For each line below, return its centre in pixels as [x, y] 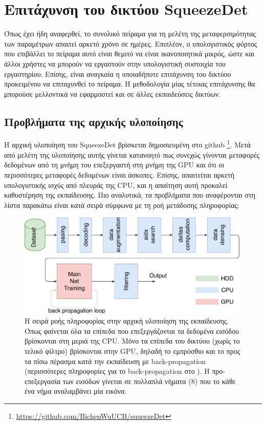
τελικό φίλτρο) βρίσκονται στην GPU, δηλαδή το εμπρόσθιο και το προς [132, 351]
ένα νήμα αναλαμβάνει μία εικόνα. [76, 391]
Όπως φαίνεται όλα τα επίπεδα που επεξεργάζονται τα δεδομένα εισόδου [132, 331]
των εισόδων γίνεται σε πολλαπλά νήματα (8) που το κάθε [149, 381]
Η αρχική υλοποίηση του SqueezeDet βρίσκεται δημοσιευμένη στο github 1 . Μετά [127, 144]
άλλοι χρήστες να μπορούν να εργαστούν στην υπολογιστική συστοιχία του [115, 63]
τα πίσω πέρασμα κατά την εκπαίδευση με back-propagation [115, 361]
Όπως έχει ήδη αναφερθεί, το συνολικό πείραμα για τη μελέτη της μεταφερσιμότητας [130, 34]
